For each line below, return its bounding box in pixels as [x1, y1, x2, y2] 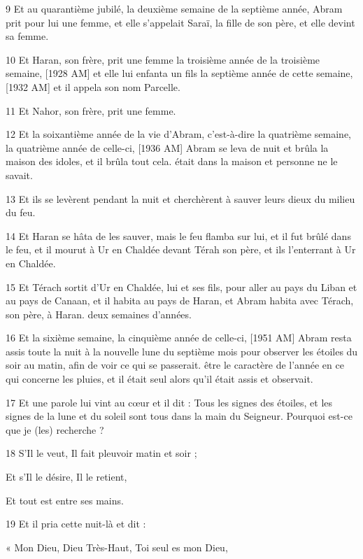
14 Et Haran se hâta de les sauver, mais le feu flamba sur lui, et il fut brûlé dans [6, 228, 351, 243]
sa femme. [6, 29, 49, 43]
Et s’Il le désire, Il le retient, [6, 469, 127, 484]
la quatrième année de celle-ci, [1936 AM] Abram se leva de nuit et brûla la [6, 140, 329, 155]
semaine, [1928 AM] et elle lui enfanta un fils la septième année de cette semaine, [6, 66, 353, 80]
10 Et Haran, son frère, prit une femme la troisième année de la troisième [6, 52, 320, 66]
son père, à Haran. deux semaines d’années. [6, 306, 192, 321]
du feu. [6, 205, 36, 220]
